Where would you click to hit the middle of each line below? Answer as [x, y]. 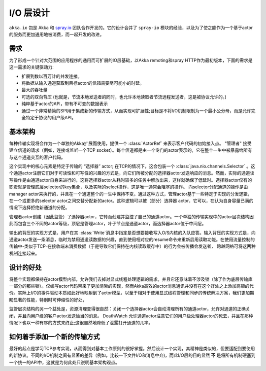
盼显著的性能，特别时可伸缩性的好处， [48, 300]
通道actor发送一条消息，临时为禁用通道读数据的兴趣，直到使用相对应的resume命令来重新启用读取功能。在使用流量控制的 [132, 239]
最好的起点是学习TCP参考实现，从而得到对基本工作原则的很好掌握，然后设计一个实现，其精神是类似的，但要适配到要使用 [132, 348]
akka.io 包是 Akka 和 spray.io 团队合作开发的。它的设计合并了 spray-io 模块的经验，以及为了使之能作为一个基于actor [131, 28]
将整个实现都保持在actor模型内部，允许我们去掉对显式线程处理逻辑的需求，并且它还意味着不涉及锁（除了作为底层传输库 [131, 279]
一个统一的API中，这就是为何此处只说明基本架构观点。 [65, 362]
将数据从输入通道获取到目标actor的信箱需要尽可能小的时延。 [83, 83]
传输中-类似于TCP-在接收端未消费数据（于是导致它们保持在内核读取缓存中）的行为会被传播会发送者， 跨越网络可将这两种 [132, 246]
